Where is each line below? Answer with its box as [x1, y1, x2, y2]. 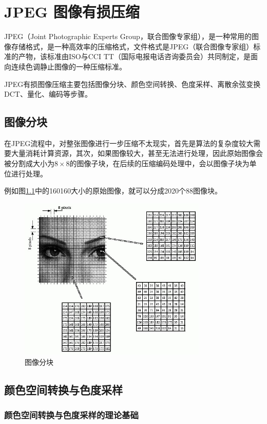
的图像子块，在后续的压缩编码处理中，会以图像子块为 [69, 158, 250, 169]
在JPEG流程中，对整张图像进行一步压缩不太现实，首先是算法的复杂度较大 [4, 137, 254, 148]
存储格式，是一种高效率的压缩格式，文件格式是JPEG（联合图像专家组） [11, 41, 254, 51]
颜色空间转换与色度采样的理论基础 [4, 409, 139, 421]
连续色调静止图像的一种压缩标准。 [11, 61, 126, 72]
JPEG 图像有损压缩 [4, 1, 140, 22]
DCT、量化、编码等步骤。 [4, 89, 92, 99]
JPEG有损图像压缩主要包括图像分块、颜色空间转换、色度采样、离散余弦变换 [4, 78, 261, 89]
